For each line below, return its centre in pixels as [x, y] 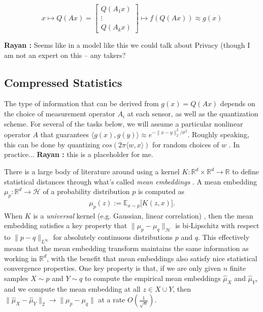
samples [16, 278]
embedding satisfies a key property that [66, 225]
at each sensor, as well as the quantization [193, 114]
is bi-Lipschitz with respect [217, 225]
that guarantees [65, 134]
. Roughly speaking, [218, 134]
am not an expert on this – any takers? [65, 55]
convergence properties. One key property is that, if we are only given [112, 268]
